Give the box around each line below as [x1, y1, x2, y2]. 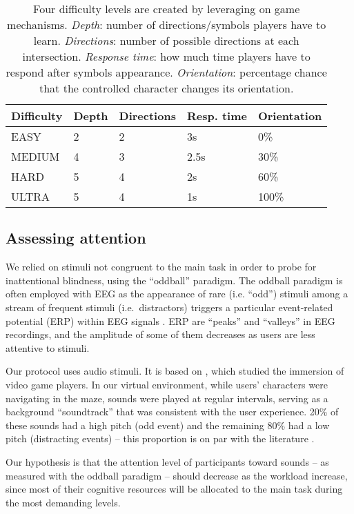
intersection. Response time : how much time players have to [22, 48, 311, 64]
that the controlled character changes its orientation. [39, 80, 294, 96]
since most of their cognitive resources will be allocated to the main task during [6, 482, 343, 496]
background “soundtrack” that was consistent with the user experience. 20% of [6, 404, 339, 419]
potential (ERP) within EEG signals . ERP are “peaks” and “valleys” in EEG [6, 313, 335, 328]
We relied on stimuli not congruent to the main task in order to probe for [6, 259, 317, 274]
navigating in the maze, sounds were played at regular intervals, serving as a [6, 391, 328, 405]
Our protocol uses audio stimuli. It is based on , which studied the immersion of [6, 364, 344, 378]
